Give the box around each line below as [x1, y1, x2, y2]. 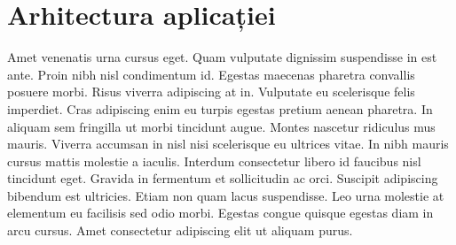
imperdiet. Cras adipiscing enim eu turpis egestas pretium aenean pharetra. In [7, 99, 433, 118]
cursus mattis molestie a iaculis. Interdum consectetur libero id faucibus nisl [7, 151, 421, 170]
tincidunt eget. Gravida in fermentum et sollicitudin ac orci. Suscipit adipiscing [7, 169, 438, 188]
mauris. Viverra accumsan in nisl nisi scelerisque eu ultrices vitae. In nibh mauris [7, 134, 449, 153]
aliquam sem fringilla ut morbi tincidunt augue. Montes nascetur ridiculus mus [7, 117, 436, 135]
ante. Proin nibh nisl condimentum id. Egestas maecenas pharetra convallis [7, 65, 415, 83]
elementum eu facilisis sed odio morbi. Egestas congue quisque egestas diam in [7, 203, 434, 222]
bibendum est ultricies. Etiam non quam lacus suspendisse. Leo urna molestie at [7, 186, 444, 204]
